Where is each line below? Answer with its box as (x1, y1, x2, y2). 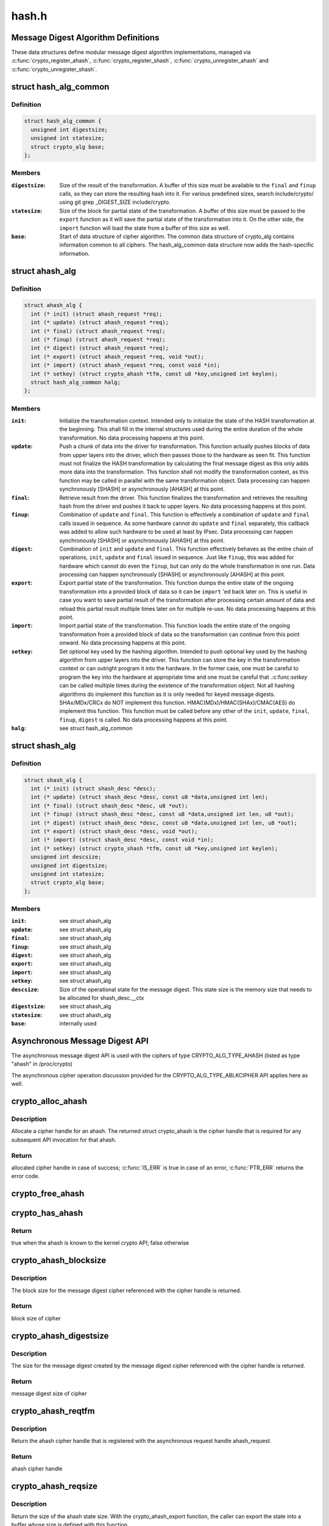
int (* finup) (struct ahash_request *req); (30, 336, 166, 343)
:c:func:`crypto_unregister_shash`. (11, 65, 97, 73)
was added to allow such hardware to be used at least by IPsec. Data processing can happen (59, 528, 293, 535)
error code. (11, 1173, 40, 1180)
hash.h (11, 9, 48, 23)
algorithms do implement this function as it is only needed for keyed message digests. (59, 690, 275, 698)
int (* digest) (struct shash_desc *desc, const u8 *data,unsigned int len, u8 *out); (30, 819, 298, 826)
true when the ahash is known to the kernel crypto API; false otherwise (11, 1239, 189, 1246)
